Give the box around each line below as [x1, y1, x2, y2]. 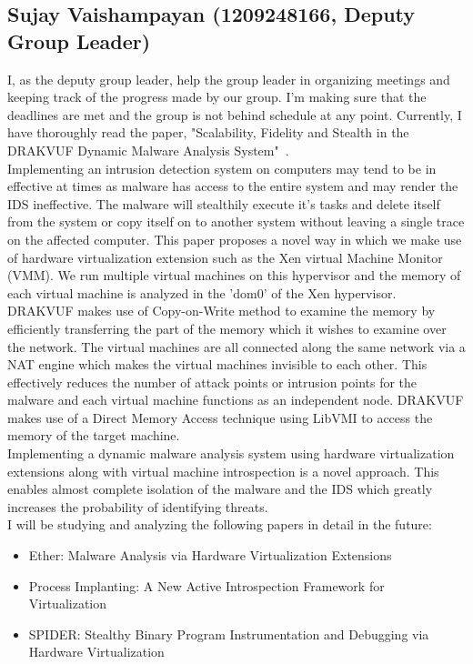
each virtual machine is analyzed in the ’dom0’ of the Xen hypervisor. [7, 283, 397, 302]
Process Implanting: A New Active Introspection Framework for [28, 576, 385, 595]
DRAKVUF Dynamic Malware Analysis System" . [7, 140, 289, 159]
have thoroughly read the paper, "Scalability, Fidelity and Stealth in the [7, 123, 409, 142]
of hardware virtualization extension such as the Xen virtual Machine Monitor [7, 247, 443, 267]
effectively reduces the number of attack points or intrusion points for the [7, 372, 418, 391]
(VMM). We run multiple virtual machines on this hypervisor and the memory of [7, 266, 461, 285]
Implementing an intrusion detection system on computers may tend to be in [7, 158, 437, 177]
